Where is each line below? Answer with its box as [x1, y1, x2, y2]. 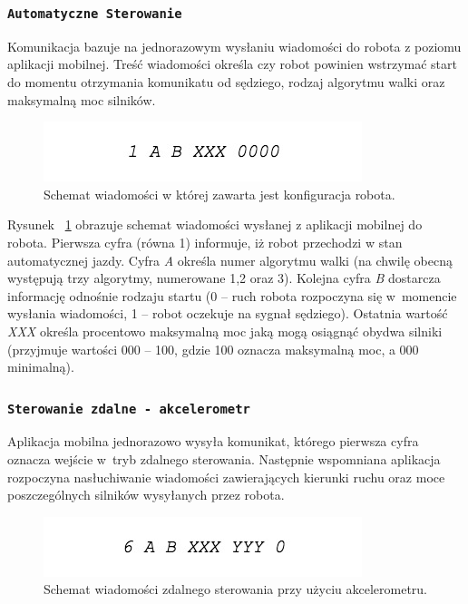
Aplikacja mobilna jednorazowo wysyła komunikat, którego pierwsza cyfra [7, 432, 419, 451]
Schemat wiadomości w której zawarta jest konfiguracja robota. [44, 184, 395, 203]
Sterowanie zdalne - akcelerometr [7, 401, 250, 416]
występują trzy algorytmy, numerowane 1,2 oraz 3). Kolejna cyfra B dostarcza [7, 268, 441, 287]
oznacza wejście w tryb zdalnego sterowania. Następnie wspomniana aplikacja [7, 450, 441, 469]
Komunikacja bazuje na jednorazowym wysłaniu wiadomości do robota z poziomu [7, 36, 462, 55]
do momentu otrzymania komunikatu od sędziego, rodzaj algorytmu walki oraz [7, 72, 445, 91]
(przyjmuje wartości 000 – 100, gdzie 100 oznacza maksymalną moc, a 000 [7, 339, 419, 358]
